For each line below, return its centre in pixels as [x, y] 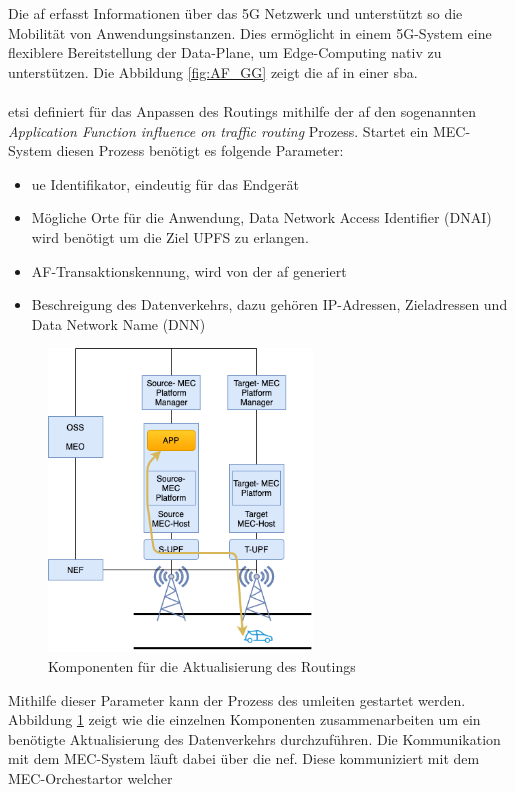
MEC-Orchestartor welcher [90, 777]
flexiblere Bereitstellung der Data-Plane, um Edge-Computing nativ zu [225, 52]
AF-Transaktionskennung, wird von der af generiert [189, 270]
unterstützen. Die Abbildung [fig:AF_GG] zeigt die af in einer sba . [213, 71]
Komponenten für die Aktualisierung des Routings [202, 666]
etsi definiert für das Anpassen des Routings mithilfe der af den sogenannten [242, 110]
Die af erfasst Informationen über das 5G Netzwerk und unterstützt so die [235, 13]
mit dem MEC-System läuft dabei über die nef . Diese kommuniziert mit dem [244, 758]
